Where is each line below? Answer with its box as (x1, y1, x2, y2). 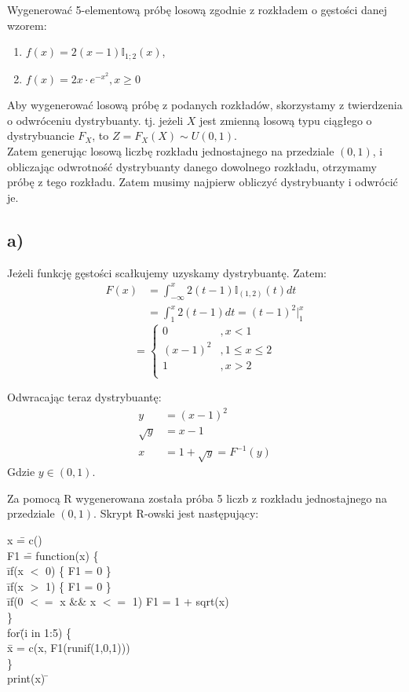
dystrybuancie (7, 127, 75, 144)
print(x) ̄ (7, 670, 49, 687)
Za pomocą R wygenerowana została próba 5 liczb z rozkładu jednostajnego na (7, 489, 387, 506)
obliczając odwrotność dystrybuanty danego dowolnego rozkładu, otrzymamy (7, 158, 377, 174)
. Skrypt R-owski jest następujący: (93, 505, 259, 522)
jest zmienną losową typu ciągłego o (199, 112, 372, 128)
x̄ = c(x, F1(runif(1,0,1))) (7, 639, 130, 656)
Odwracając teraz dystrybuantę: (7, 388, 162, 405)
